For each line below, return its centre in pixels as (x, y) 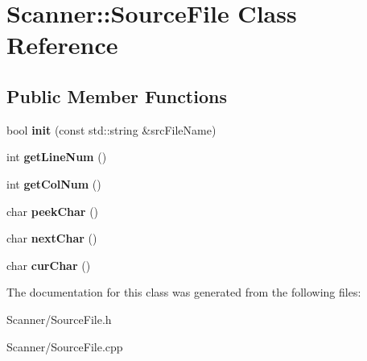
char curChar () (49, 265)
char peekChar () (53, 211)
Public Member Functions (117, 95)
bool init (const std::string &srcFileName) (111, 129)
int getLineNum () (57, 157)
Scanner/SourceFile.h (59, 319)
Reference (62, 45)
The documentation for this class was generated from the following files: (184, 292)
